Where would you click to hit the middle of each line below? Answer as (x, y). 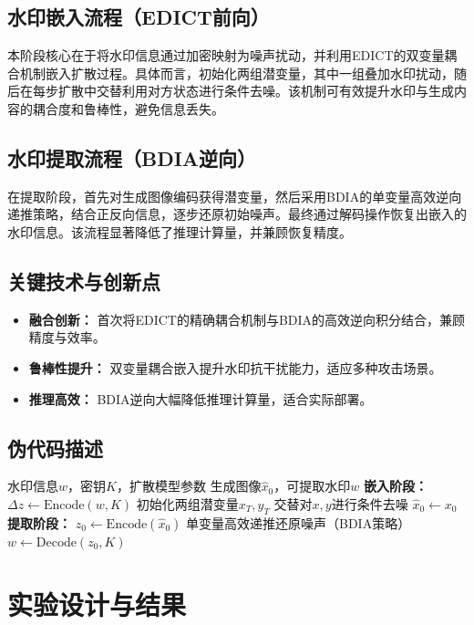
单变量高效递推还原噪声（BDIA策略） (298, 522)
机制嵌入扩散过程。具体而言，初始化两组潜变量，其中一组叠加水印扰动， (237, 73)
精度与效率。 (67, 337)
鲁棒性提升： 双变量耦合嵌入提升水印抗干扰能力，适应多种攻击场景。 (235, 367)
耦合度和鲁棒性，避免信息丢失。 (128, 108)
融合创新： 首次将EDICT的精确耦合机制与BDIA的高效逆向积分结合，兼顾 (247, 319)
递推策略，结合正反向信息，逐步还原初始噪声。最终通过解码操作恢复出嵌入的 (237, 214)
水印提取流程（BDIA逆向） (132, 157)
